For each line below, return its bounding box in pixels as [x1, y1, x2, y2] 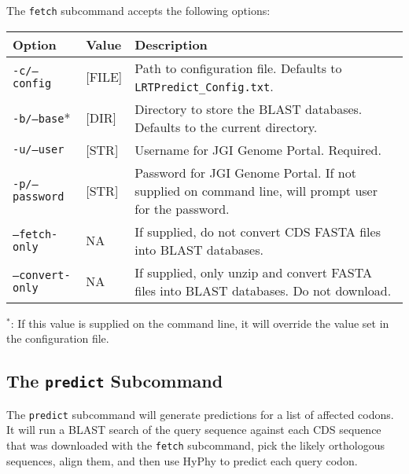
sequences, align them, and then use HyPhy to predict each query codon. [6, 452, 358, 468]
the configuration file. [6, 330, 109, 347]
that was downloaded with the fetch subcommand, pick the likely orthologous [6, 436, 385, 453]
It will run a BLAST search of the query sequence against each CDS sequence [6, 421, 381, 438]
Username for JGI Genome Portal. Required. [134, 140, 381, 159]
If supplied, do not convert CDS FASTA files [134, 222, 381, 241]
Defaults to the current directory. [134, 117, 318, 136]
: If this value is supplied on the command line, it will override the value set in [10, 314, 389, 331]
